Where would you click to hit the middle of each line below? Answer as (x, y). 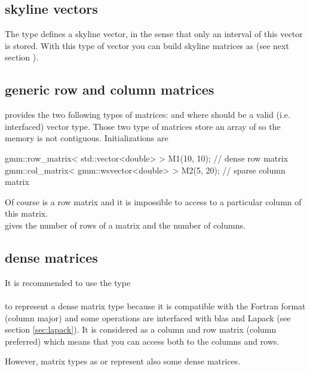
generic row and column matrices (110, 89)
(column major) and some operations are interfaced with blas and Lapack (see (148, 317)
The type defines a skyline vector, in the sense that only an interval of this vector (154, 34)
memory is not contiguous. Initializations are (87, 138)
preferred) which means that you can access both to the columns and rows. (142, 341)
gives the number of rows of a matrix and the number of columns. (125, 225)
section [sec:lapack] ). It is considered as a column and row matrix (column (141, 329)
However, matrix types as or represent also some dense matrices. (123, 361)
